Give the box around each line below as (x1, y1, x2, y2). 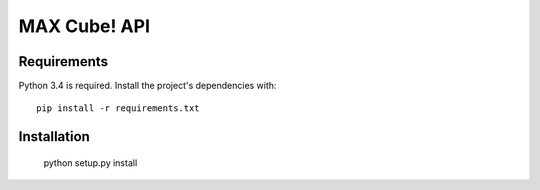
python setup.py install (43, 156, 138, 169)
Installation (18, 128, 90, 145)
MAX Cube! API (18, 15, 150, 37)
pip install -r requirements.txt (36, 103, 200, 114)
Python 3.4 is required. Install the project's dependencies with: (18, 80, 277, 92)
